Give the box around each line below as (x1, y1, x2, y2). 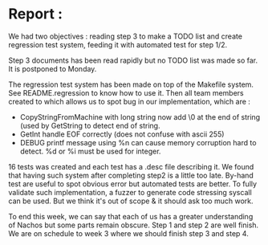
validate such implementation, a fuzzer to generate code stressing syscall (8, 187, 253, 197)
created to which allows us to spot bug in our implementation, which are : (8, 96, 251, 106)
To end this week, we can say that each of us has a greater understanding (8, 211, 254, 221)
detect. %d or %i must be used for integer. (19, 146, 161, 156)
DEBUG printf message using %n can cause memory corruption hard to (19, 137, 257, 147)
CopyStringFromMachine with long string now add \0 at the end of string (19, 112, 261, 121)
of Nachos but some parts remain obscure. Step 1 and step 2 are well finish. (8, 220, 259, 230)
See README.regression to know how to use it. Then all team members (8, 88, 245, 97)
